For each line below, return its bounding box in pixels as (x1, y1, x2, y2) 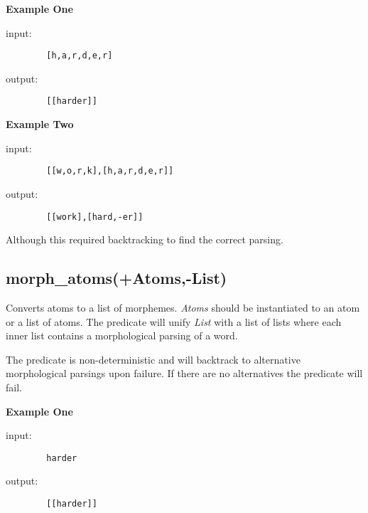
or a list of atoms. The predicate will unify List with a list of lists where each (6, 314, 342, 329)
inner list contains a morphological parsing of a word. (6, 328, 238, 343)
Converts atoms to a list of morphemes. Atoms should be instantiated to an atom (6, 300, 360, 314)
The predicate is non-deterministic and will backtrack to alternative (6, 351, 301, 366)
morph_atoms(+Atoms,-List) (6, 267, 227, 289)
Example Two (6, 117, 74, 132)
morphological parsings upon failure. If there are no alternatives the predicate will (6, 366, 363, 381)
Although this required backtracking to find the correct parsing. (6, 232, 283, 247)
